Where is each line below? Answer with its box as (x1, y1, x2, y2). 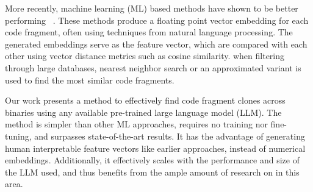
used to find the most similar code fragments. (5, 73, 174, 86)
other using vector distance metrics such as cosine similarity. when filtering (5, 49, 285, 62)
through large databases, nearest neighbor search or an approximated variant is (5, 61, 301, 74)
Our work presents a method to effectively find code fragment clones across (5, 94, 286, 107)
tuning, (5, 129, 32, 142)
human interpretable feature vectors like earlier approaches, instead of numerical (5, 141, 306, 154)
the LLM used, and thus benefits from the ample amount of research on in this (5, 165, 300, 178)
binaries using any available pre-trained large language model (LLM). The (5, 105, 282, 118)
